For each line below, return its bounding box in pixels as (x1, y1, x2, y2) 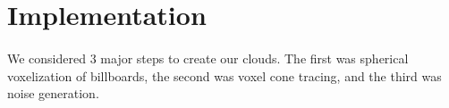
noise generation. (7, 84, 99, 103)
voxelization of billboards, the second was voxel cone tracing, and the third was (7, 66, 442, 85)
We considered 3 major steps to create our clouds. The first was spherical (7, 48, 409, 67)
